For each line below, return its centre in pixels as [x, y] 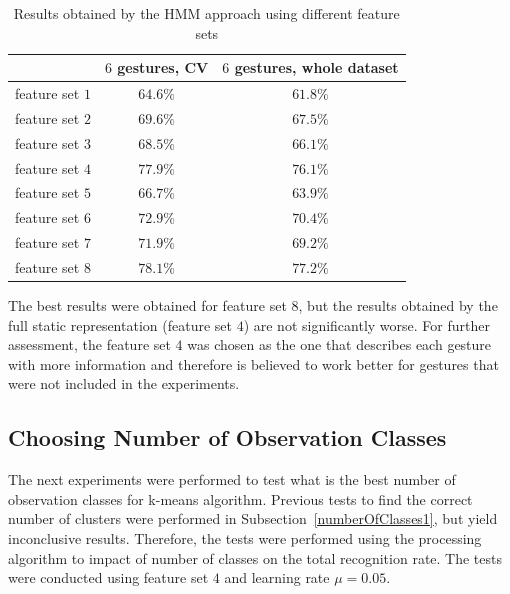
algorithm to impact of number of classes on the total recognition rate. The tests [255, 557]
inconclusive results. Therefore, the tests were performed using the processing [245, 537]
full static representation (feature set [120, 324]
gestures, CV [163, 67]
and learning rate [277, 577]
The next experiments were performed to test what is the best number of [232, 479]
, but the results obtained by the [398, 305]
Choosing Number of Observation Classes [227, 437]
